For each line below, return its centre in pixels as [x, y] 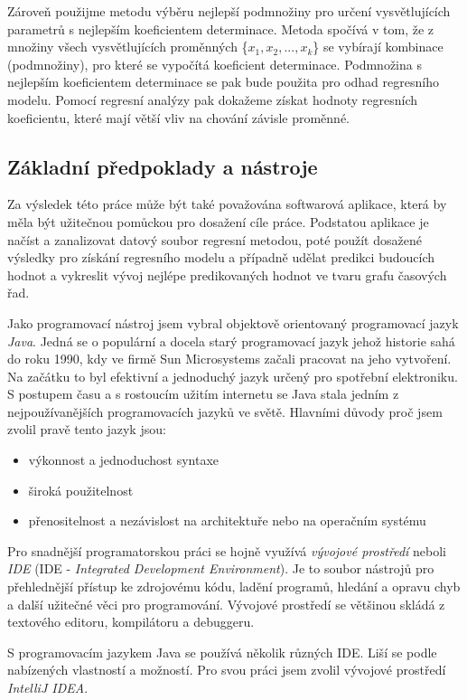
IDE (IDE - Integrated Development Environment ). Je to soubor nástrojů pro [221, 568]
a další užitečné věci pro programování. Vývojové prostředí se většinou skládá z [226, 604]
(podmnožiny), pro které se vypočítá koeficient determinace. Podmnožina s [215, 64]
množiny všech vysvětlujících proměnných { [128, 47]
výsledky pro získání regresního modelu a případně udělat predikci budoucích [221, 257]
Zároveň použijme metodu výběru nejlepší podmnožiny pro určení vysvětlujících [229, 11]
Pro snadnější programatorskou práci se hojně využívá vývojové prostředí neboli [227, 550]
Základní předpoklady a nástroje [163, 166]
